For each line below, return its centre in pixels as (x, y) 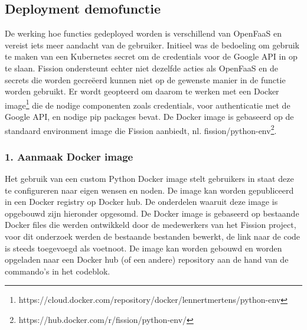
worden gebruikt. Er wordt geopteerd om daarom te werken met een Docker (142, 91)
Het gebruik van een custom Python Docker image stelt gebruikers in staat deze (149, 179)
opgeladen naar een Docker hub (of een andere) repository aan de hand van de (147, 259)
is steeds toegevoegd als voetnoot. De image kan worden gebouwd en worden (143, 248)
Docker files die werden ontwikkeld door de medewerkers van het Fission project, (151, 225)
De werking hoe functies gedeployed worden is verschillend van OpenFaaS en (143, 33)
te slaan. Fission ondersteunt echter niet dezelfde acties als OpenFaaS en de (141, 68)
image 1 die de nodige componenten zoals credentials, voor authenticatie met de (148, 104)
